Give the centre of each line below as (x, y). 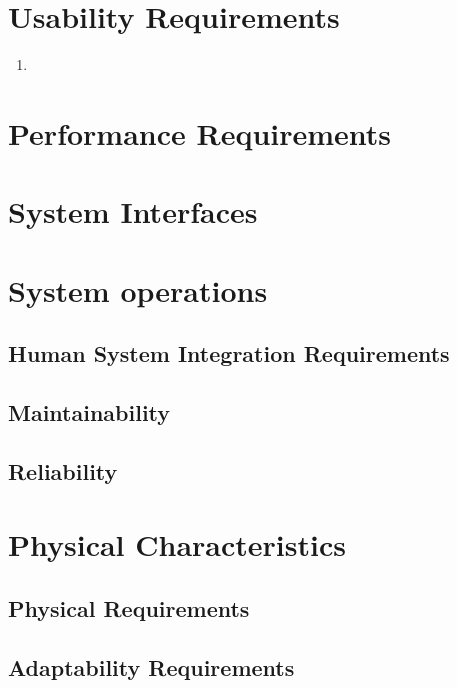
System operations (138, 289)
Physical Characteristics (177, 544)
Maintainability (89, 412)
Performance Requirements (200, 132)
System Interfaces (133, 211)
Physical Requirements (129, 607)
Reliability (63, 470)
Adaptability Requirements (151, 666)
